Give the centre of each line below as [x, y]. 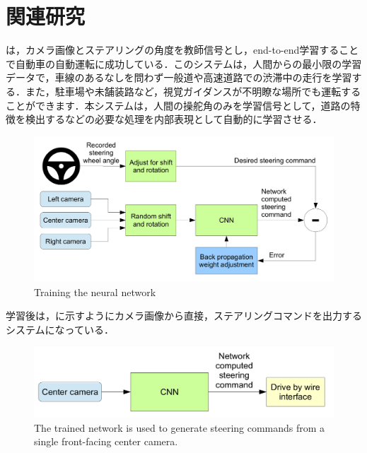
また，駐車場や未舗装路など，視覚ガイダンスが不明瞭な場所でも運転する [193, 91]
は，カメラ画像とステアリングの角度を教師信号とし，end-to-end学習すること [182, 50]
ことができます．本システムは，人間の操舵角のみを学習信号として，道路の [178, 105]
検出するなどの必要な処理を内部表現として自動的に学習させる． [174, 119]
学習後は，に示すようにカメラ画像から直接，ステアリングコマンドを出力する [184, 316]
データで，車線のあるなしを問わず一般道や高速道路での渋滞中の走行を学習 [179, 77]
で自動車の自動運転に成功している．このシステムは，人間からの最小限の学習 [184, 63]
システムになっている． [60, 330]
